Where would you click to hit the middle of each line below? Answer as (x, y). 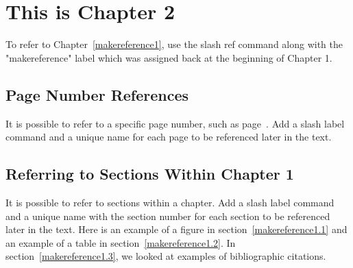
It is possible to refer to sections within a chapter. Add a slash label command (170, 202)
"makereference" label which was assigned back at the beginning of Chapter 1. (169, 57)
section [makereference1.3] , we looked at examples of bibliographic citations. (166, 256)
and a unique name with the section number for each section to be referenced (168, 216)
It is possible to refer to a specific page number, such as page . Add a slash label (175, 123)
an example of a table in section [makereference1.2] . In (121, 242)
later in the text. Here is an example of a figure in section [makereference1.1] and (176, 229)
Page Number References (97, 94)
